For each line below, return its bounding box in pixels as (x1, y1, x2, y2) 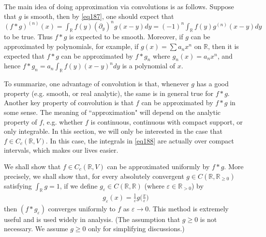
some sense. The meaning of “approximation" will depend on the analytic (4, 107, 221, 117)
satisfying (4, 180, 32, 190)
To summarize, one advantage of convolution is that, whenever (4, 79, 189, 89)
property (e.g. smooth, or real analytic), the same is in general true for (4, 88, 213, 98)
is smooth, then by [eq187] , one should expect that (24, 11, 174, 21)
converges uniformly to (48, 203, 116, 213)
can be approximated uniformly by (107, 161, 210, 172)
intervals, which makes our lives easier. (4, 145, 118, 155)
